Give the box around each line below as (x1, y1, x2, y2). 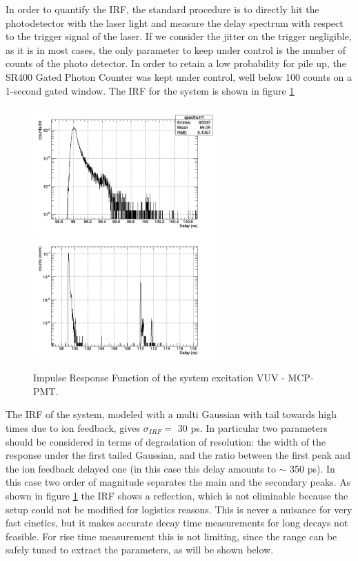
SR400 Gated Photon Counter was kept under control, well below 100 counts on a (6, 69, 352, 84)
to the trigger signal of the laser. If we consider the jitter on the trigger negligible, (6, 29, 352, 44)
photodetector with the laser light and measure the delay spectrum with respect (6, 15, 344, 30)
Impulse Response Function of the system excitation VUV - (33, 370, 285, 385)
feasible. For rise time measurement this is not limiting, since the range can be (6, 529, 337, 543)
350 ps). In (290, 461, 335, 475)
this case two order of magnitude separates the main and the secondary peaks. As (6, 475, 351, 489)
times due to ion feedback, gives (6, 420, 140, 435)
